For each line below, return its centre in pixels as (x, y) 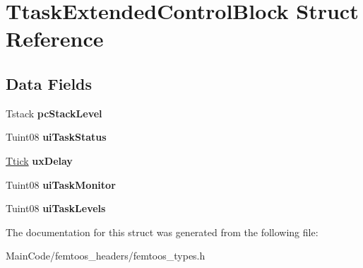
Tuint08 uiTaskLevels (56, 208)
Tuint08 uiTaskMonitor (61, 184)
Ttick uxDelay (39, 160)
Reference (55, 39)
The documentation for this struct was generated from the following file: (162, 232)
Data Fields (49, 83)
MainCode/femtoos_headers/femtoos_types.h (106, 256)
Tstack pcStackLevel (54, 113)
